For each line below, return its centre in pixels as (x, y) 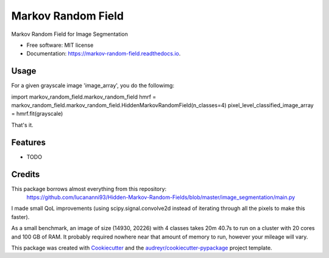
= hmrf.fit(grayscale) (37, 114)
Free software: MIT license (60, 45)
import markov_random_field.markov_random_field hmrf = (84, 97)
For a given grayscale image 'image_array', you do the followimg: (93, 86)
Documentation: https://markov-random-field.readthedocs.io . (104, 54)
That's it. (22, 125)
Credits (26, 174)
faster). (20, 217)
